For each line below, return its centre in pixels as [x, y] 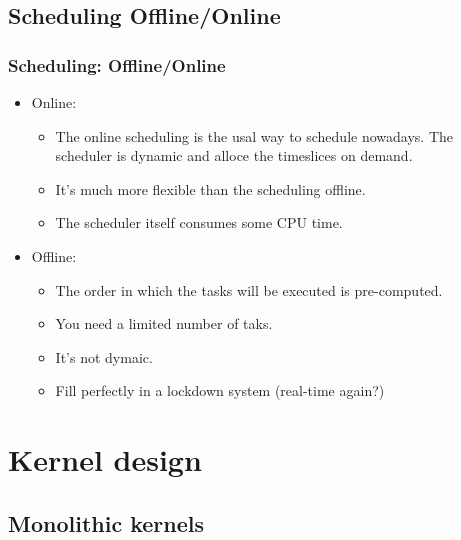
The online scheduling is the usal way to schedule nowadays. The [254, 135]
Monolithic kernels [106, 522]
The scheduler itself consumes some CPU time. [199, 222]
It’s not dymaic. [104, 356]
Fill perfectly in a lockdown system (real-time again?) [220, 390]
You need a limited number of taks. [164, 323]
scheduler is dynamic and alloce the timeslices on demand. [234, 155]
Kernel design [105, 459]
